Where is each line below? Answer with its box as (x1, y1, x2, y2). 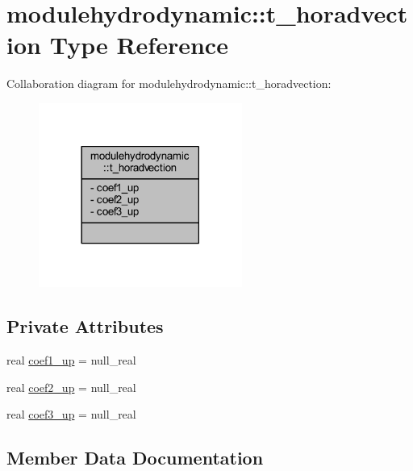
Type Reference (49, 28, 228, 61)
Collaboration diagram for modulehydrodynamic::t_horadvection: (6, 75, 332, 92)
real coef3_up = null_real (6, 406, 136, 423)
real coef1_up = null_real (6, 352, 136, 369)
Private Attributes (6, 314, 164, 339)
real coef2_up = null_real (6, 378, 136, 395)
